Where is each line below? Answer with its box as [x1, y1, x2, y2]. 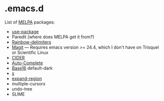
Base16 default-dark [11, 65, 53, 71]
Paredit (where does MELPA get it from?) [11, 34, 94, 40]
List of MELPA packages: [4, 19, 55, 25]
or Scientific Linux [11, 50, 49, 55]
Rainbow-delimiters [11, 39, 52, 45]
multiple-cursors [11, 80, 46, 86]
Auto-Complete [11, 60, 43, 66]
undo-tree [11, 86, 32, 92]
